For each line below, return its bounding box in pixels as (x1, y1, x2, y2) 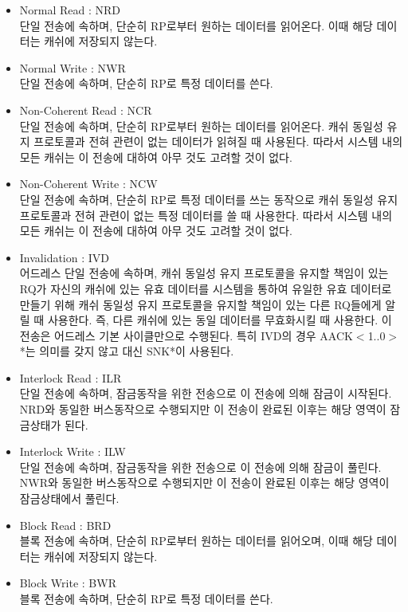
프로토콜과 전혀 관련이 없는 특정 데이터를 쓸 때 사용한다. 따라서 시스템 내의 (19, 206, 393, 223)
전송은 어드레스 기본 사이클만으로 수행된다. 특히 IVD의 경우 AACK (19, 327, 353, 343)
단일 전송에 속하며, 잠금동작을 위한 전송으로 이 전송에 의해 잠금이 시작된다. (19, 385, 392, 402)
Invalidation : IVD (19, 249, 110, 265)
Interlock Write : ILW (19, 443, 126, 460)
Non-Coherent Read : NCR (19, 101, 152, 118)
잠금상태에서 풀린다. (19, 490, 120, 507)
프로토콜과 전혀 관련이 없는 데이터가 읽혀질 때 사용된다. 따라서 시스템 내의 (33, 133, 403, 150)
